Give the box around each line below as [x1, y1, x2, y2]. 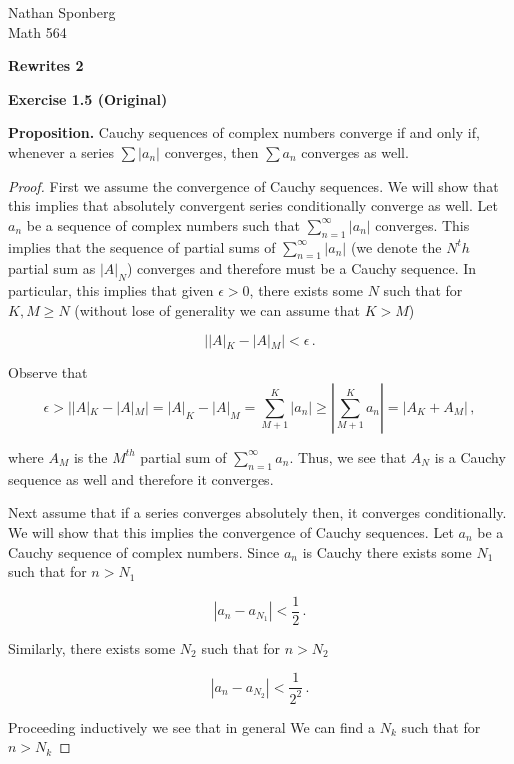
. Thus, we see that [289, 446, 407, 467]
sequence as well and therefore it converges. [8, 468, 274, 489]
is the [73, 446, 108, 467]
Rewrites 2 [8, 55, 84, 76]
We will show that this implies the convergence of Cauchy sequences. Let [8, 521, 454, 542]
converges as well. [301, 141, 409, 162]
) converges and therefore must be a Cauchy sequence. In [126, 258, 477, 279]
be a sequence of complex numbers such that [26, 214, 300, 235]
